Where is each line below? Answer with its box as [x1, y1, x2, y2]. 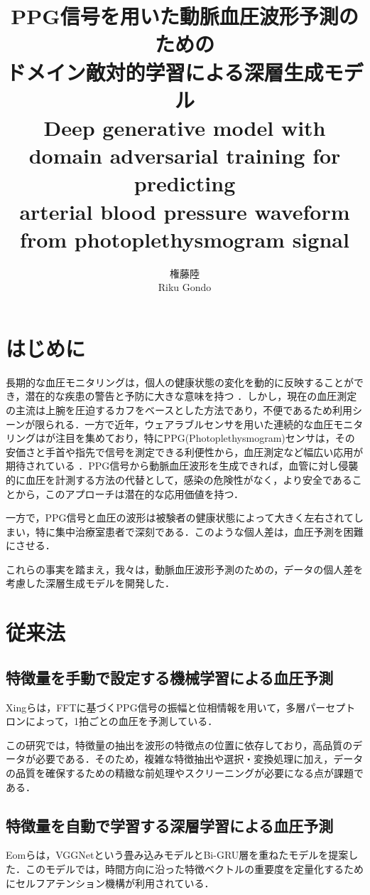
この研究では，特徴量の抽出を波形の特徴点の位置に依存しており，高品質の [6, 737, 353, 752]
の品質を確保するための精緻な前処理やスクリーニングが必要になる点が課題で [6, 766, 364, 780]
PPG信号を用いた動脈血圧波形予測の [11, 1, 359, 31]
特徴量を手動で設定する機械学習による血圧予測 [6, 666, 334, 688]
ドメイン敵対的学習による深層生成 [6, 57, 324, 86]
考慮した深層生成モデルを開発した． [6, 576, 175, 591]
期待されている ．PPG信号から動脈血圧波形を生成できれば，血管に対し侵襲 [6, 458, 359, 473]
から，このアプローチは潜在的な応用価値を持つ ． [15, 486, 244, 501]
